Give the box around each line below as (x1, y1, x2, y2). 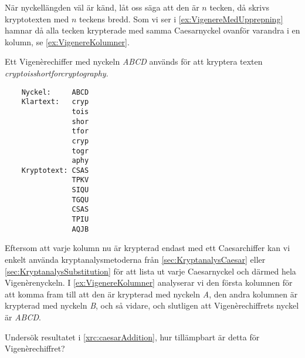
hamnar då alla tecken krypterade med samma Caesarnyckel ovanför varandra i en (5, 24, 300, 36)
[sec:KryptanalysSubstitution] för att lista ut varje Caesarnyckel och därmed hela (5, 265, 296, 277)
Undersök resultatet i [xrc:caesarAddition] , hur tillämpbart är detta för (5, 330, 260, 343)
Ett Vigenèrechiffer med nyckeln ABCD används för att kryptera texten (5, 55, 263, 68)
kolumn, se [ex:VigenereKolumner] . (5, 35, 130, 48)
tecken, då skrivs (209, 1, 270, 13)
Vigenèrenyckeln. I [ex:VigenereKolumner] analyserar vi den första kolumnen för (5, 276, 293, 289)
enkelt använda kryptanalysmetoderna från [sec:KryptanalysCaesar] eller (5, 253, 266, 265)
